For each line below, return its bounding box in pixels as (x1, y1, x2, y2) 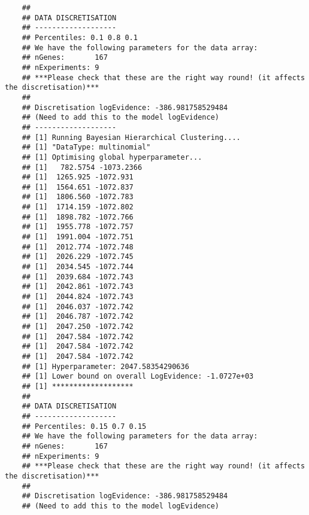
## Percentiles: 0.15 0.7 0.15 (22, 422, 147, 431)
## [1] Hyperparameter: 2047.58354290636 (22, 362, 189, 371)
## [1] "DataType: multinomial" (22, 143, 151, 152)
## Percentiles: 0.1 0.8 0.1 (22, 33, 138, 42)
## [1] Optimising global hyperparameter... (22, 153, 202, 161)
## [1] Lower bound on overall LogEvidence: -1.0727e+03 (22, 372, 254, 381)
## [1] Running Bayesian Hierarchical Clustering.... (22, 133, 241, 142)
